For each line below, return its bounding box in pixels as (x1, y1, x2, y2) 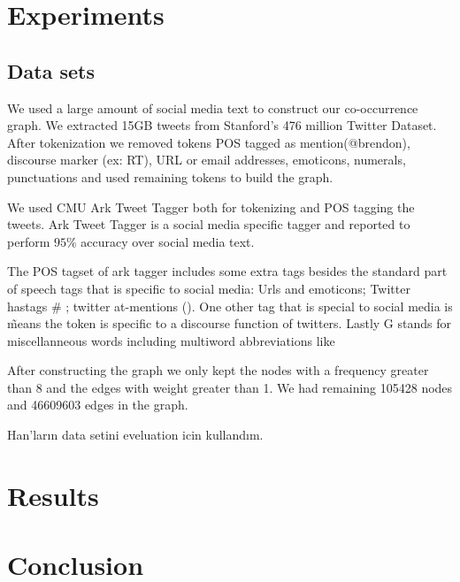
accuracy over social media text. (80, 232, 255, 250)
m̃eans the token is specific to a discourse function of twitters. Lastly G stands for (7, 314, 451, 333)
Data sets (7, 57, 95, 84)
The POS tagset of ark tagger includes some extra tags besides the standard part (7, 262, 448, 280)
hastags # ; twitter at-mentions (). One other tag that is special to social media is (7, 296, 453, 315)
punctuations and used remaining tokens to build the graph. (7, 167, 333, 186)
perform (7, 232, 50, 250)
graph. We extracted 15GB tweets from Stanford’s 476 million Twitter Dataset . (7, 116, 437, 134)
